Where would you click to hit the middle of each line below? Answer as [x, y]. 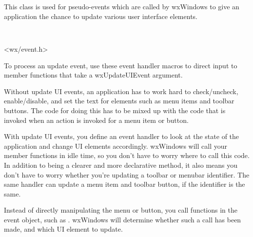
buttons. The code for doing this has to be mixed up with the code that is [115, 110]
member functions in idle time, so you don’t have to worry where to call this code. [127, 155]
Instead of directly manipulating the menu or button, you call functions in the [121, 210]
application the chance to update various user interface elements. [101, 16]
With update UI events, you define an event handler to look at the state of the [122, 136]
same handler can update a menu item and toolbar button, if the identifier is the [125, 184]
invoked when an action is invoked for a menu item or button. [96, 120]
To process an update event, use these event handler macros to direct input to [121, 65]
